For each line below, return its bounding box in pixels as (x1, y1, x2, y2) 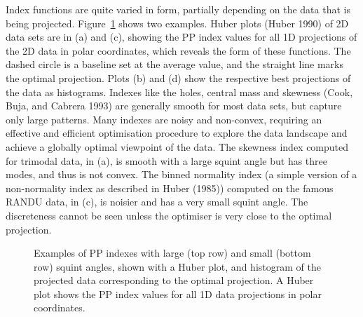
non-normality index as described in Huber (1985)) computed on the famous (6, 180, 334, 195)
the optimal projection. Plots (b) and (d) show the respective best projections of (6, 70, 351, 85)
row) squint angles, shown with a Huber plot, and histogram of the (34, 259, 321, 274)
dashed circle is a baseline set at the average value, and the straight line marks (6, 57, 344, 72)
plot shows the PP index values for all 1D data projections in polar (34, 286, 322, 301)
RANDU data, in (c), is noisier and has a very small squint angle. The (6, 194, 308, 209)
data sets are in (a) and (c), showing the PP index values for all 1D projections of (6, 29, 357, 44)
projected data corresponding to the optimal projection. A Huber (34, 273, 314, 288)
